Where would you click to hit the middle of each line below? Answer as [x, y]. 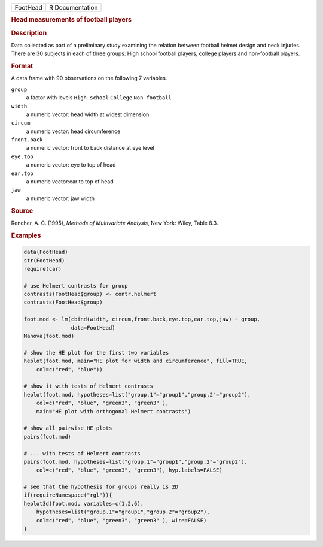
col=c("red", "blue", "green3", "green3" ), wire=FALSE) [121, 520]
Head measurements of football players [71, 20]
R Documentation [73, 7]
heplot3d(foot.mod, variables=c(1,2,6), [83, 504]
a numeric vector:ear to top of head [70, 182]
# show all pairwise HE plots [68, 428]
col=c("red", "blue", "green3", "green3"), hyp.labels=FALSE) [129, 470]
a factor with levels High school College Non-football [99, 98]
